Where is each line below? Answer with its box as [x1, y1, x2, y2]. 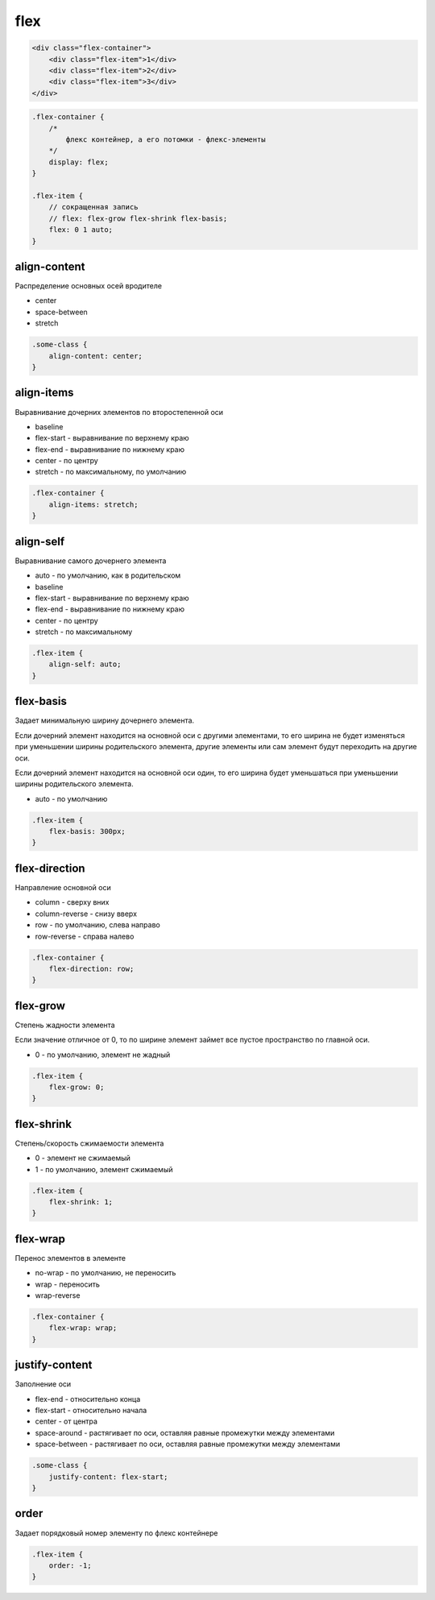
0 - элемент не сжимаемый [35, 1153, 130, 1163]
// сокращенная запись [48, 202, 139, 212]
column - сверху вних [35, 897, 110, 907]
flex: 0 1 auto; [48, 226, 113, 234]
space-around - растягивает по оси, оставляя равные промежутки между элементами [35, 1428, 335, 1437]
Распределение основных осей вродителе [14, 281, 163, 291]
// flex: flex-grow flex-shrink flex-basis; [48, 213, 228, 223]
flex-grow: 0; [48, 1082, 105, 1092]
